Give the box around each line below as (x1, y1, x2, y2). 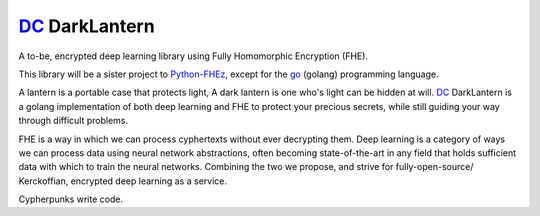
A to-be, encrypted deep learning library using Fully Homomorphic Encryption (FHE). (18, 50, 369, 62)
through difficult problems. (18, 115, 129, 127)
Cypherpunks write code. (18, 193, 124, 205)
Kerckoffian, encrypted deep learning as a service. (18, 175, 227, 187)
